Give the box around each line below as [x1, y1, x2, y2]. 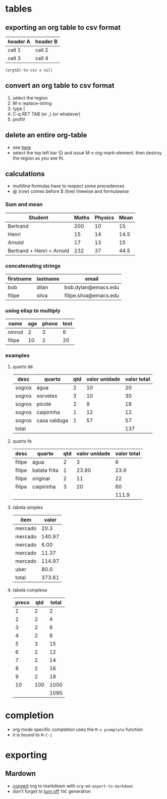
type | [12, 105, 25, 112]
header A [8, 38, 31, 45]
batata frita [32, 466, 59, 473]
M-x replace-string [12, 100, 52, 106]
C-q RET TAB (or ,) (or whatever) [12, 111, 81, 117]
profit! [12, 116, 25, 122]
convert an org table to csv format [5, 81, 115, 90]
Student [28, 214, 48, 221]
